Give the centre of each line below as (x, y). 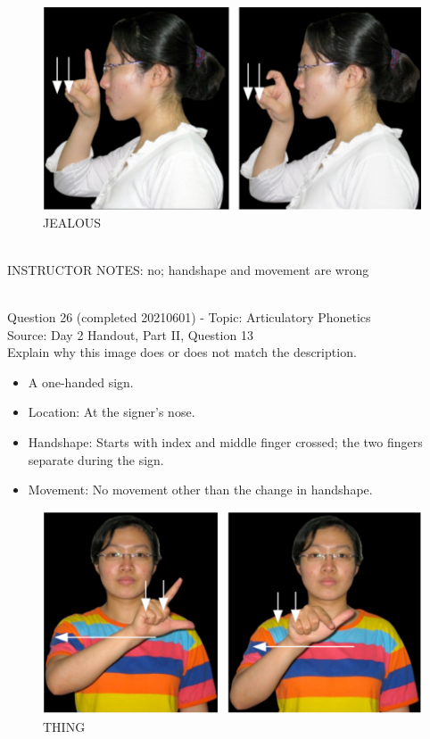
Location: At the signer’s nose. (112, 412)
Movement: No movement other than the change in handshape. (200, 490)
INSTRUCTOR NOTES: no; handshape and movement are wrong (188, 269)
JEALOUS (72, 222)
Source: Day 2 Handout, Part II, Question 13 (130, 334)
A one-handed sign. (81, 382)
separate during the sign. (96, 459)
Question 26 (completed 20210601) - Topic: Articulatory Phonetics (189, 317)
